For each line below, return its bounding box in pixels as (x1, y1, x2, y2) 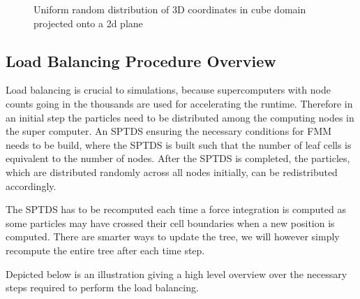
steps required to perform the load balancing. (6, 280, 199, 295)
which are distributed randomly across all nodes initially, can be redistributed (6, 164, 338, 179)
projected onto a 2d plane (33, 15, 143, 30)
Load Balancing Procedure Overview (6, 50, 276, 71)
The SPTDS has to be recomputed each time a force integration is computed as (6, 202, 346, 217)
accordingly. (6, 178, 57, 193)
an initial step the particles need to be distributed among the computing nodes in (6, 110, 354, 124)
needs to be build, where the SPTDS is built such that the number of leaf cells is (6, 137, 352, 152)
